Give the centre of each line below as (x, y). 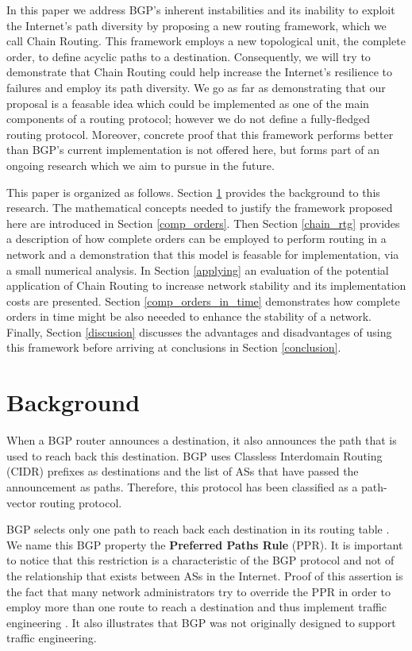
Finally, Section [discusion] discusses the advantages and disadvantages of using (199, 331)
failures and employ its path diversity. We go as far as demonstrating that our (196, 87)
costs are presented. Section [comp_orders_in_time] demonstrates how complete (203, 300)
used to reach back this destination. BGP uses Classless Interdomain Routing (194, 455)
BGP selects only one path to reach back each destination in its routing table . (198, 529)
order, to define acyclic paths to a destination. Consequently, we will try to (189, 56)
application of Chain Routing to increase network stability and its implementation (206, 285)
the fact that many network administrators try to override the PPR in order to (199, 591)
